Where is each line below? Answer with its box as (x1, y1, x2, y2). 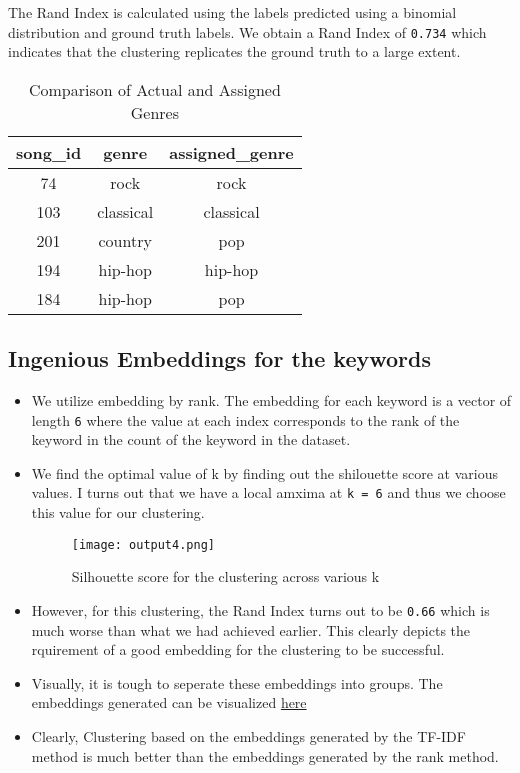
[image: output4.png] (71, 537, 215, 552)
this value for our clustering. (31, 502, 205, 523)
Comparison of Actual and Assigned (28, 77, 281, 101)
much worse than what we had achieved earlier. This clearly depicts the (31, 619, 471, 640)
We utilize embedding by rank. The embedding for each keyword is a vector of (31, 390, 512, 411)
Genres (130, 100, 179, 124)
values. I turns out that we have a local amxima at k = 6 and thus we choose (31, 482, 506, 503)
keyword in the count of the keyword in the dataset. (31, 429, 351, 450)
